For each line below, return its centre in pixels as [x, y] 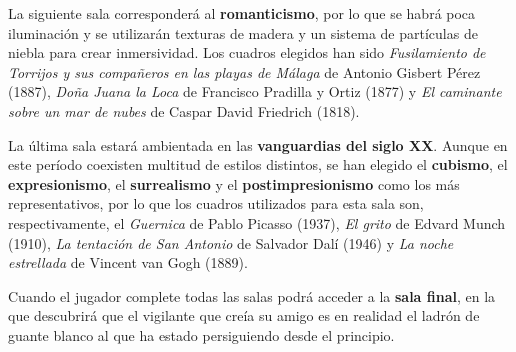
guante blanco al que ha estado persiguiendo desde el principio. [201, 334]
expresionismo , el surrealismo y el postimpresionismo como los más [234, 183]
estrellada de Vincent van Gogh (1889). [128, 262]
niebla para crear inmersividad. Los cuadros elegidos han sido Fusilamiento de [247, 52]
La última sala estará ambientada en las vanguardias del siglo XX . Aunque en [258, 144]
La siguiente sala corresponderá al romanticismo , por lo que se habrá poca [242, 13]
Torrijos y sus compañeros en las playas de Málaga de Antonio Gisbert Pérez [244, 71]
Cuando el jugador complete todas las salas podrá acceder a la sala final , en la [252, 295]
